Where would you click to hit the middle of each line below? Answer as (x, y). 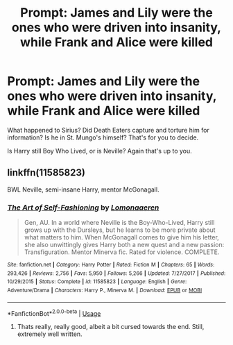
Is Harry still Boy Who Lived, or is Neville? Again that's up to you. (100, 151)
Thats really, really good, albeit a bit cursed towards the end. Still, (111, 327)
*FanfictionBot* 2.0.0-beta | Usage (54, 312)
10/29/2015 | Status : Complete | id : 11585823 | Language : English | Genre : (97, 282)
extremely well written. (50, 334)
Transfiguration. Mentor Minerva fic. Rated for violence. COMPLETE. (122, 252)
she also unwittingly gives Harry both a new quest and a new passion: (124, 245)
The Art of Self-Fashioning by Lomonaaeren (83, 208)
